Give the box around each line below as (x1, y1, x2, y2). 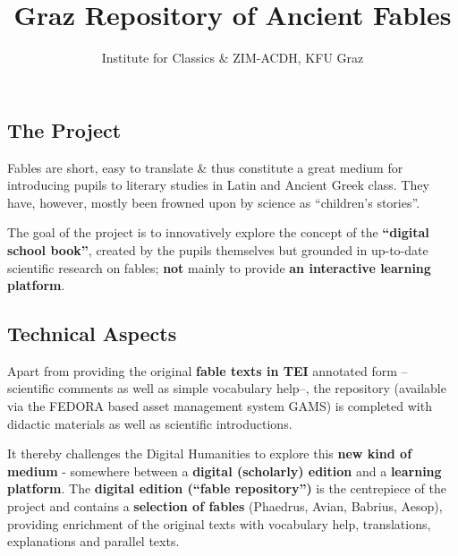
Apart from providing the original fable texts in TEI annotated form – (7, 361, 408, 380)
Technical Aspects (7, 320, 177, 347)
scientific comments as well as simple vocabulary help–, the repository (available (7, 379, 446, 398)
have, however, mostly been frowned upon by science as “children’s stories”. (7, 192, 420, 211)
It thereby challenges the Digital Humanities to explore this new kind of (7, 444, 412, 463)
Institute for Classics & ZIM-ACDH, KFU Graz (101, 48, 364, 67)
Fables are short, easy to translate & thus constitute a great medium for (7, 158, 403, 176)
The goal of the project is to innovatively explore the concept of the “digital (7, 223, 429, 242)
